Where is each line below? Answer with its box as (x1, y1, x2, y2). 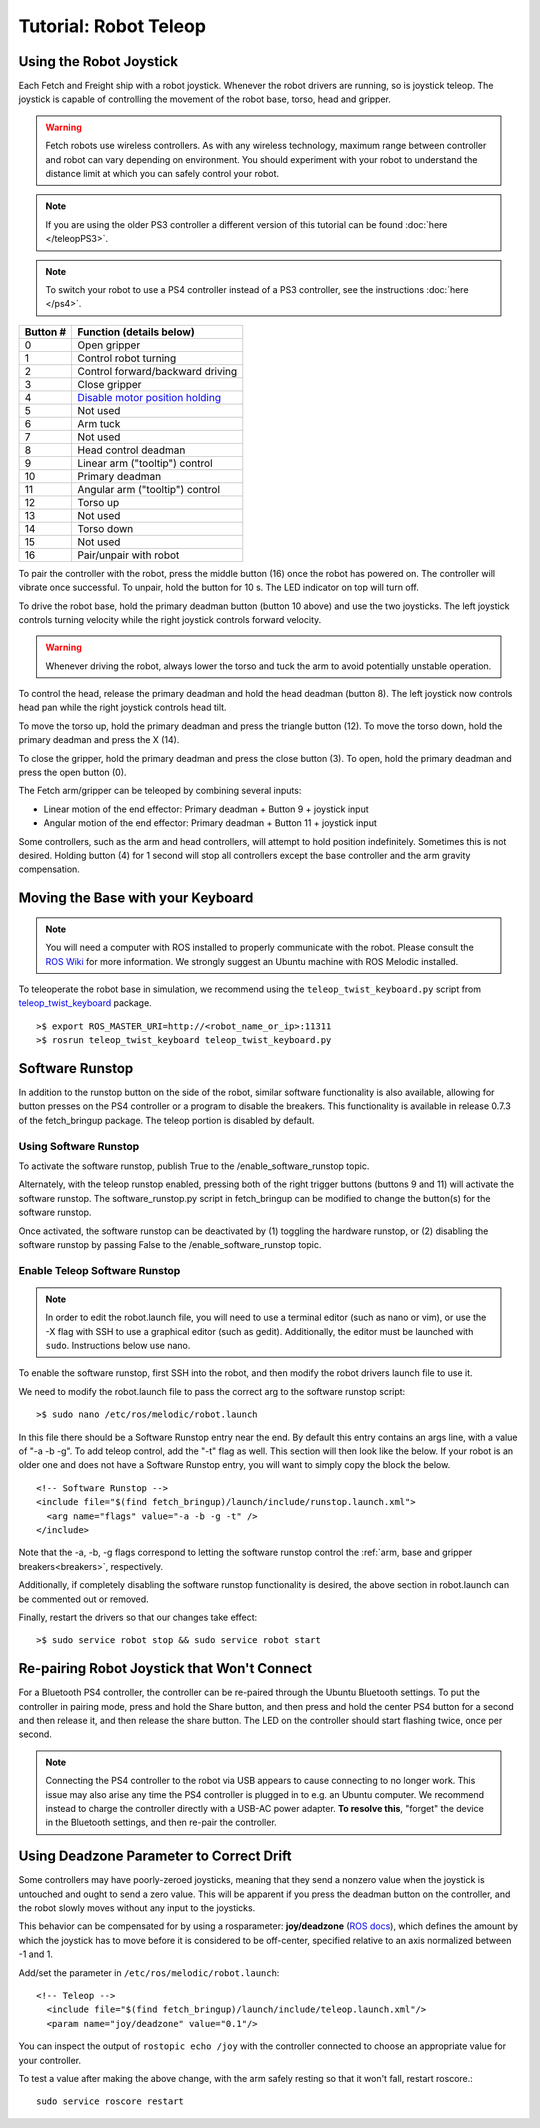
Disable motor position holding (77, 390, 222, 404)
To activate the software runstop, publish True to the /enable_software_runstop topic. (18, 1160, 370, 1172)
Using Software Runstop (18, 1139, 140, 1153)
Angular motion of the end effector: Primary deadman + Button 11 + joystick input (43, 817, 377, 829)
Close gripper (77, 377, 142, 391)
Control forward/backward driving (77, 364, 238, 378)
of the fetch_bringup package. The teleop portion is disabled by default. (18, 1114, 315, 1126)
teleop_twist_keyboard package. (18, 997, 152, 1009)
